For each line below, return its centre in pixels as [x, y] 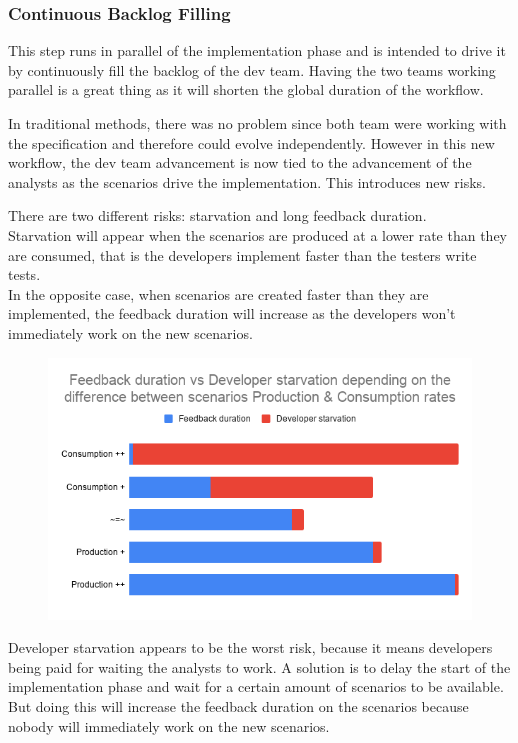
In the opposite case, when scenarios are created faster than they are [218, 293]
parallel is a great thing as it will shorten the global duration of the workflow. [246, 89]
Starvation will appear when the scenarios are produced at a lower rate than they [257, 234]
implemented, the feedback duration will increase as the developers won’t [232, 313]
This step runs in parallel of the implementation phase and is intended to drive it [257, 50]
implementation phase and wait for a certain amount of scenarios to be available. [256, 686]
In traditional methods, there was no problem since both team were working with [257, 123]
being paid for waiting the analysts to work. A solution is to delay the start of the [259, 666]
